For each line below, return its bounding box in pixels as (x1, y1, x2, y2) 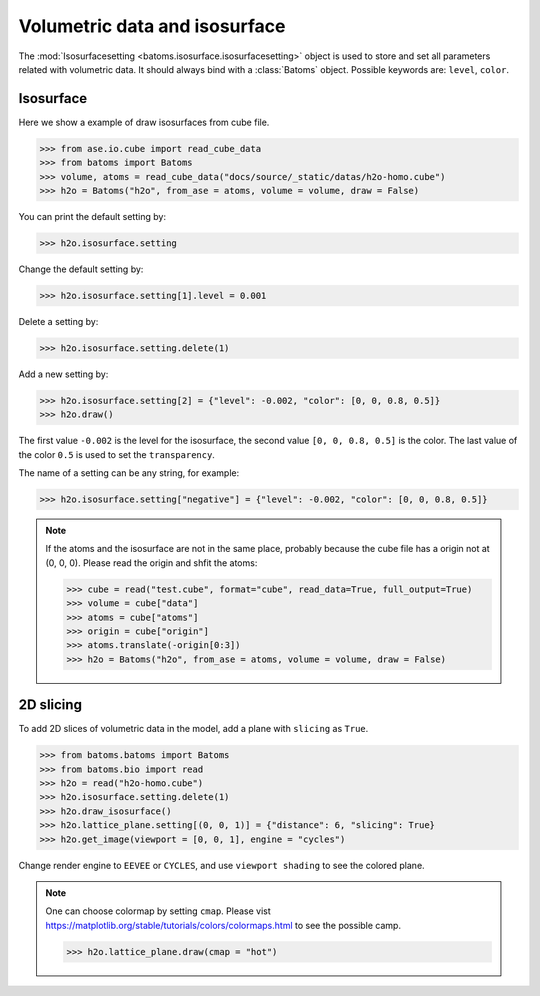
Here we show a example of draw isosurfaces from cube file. (18, 116, 270, 128)
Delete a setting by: (18, 315, 99, 327)
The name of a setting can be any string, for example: (18, 467, 240, 479)
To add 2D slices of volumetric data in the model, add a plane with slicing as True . (18, 723, 369, 735)
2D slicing (18, 696, 82, 714)
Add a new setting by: (18, 368, 109, 380)
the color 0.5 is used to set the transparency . (18, 448, 215, 460)
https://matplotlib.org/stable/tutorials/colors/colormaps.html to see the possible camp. (45, 919, 402, 931)
